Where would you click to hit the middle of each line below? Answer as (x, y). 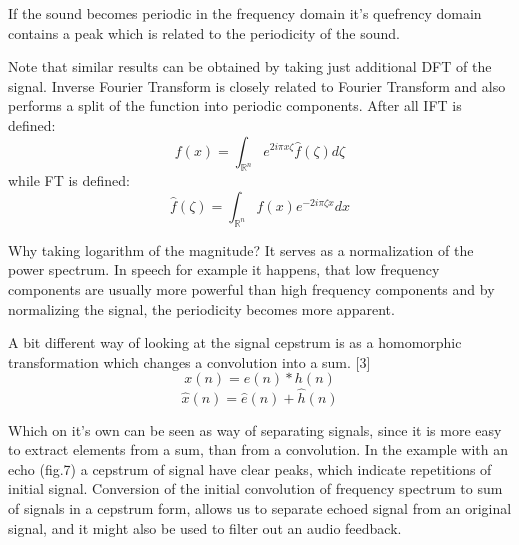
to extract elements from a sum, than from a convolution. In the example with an (258, 449)
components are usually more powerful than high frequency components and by (251, 288)
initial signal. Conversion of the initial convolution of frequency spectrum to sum (255, 488)
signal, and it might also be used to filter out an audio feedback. (205, 527)
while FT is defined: (69, 180)
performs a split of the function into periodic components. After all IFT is (235, 105)
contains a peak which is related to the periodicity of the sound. (204, 32)
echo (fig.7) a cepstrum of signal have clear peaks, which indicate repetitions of (250, 468)
